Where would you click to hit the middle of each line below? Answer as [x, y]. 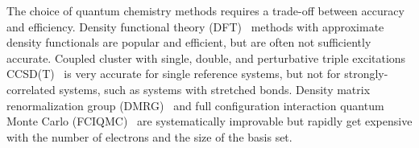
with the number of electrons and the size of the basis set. [149, 136]
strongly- [366, 74]
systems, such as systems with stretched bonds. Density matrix [215, 89]
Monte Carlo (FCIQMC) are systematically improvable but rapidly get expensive [209, 121]
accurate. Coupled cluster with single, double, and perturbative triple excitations [206, 58]
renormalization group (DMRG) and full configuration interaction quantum [195, 105]
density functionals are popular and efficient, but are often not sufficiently [189, 42]
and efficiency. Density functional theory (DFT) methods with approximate [195, 26]
